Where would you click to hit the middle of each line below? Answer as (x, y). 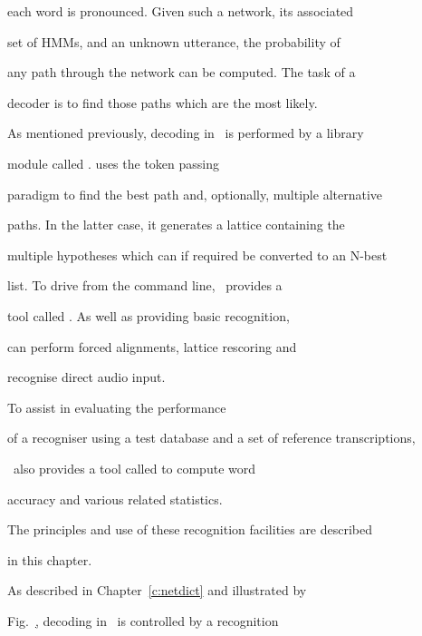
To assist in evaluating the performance (117, 407)
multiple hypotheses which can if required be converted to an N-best (197, 254)
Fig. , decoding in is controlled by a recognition (143, 620)
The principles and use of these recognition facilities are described (190, 529)
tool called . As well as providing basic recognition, (149, 315)
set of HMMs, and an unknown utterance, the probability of (174, 41)
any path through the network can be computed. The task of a (182, 72)
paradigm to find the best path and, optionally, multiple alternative (195, 194)
